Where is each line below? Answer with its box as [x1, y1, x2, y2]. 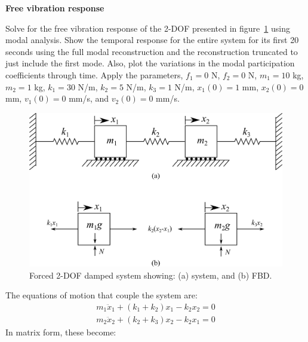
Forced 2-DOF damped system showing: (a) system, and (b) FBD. [29, 268, 272, 281]
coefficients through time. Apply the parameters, [5, 68, 183, 81]
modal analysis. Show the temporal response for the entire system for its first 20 [5, 33, 299, 46]
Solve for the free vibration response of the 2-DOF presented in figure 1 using [5, 22, 290, 34]
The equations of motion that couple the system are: [5, 289, 198, 301]
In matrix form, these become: [5, 325, 116, 338]
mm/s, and [69, 92, 109, 105]
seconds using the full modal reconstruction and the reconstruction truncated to [5, 45, 298, 57]
